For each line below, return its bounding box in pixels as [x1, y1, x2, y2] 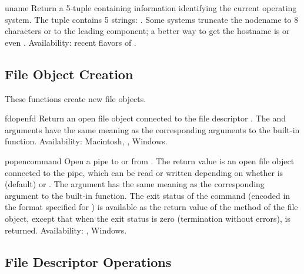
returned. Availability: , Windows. [5, 224, 127, 236]
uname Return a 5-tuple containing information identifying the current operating [5, 2, 297, 13]
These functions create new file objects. [5, 92, 146, 104]
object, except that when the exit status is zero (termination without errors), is [5, 212, 290, 224]
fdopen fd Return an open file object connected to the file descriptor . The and [5, 112, 286, 124]
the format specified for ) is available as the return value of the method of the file [5, 201, 298, 213]
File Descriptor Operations [5, 252, 172, 270]
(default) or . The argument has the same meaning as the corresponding [5, 178, 265, 190]
